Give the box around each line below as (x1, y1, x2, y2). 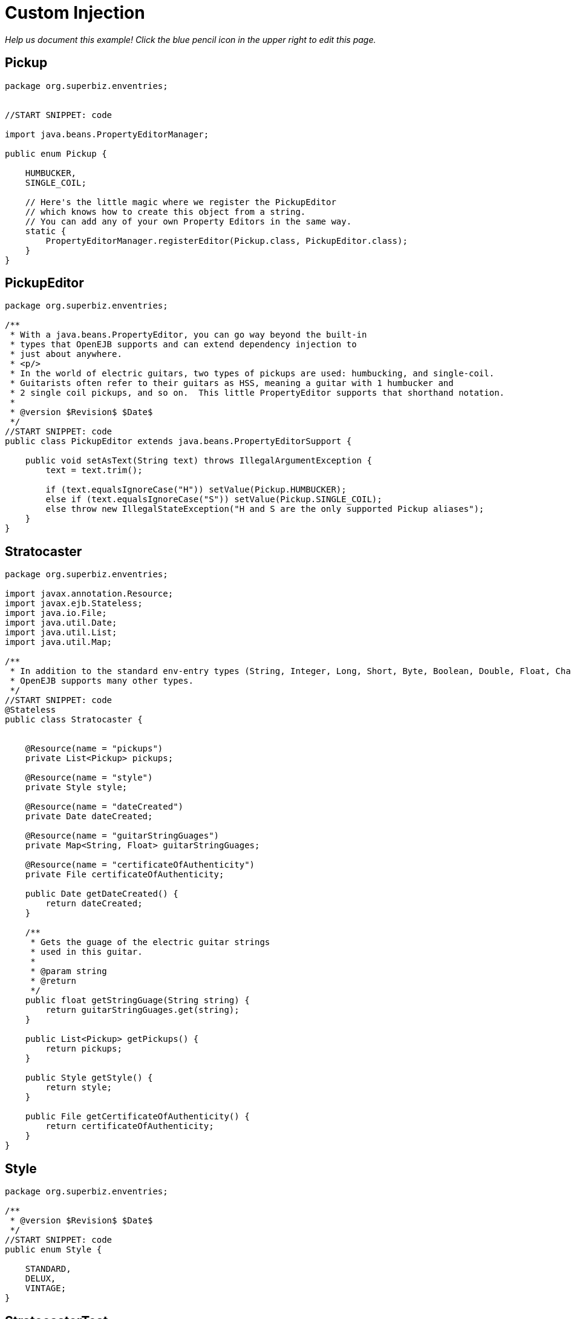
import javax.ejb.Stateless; (5, 598, 143, 609)
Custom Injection (5, 2, 145, 23)
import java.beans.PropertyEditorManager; (5, 129, 209, 139)
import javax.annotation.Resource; (5, 589, 174, 599)
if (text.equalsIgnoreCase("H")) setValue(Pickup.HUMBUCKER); (45, 485, 347, 495)
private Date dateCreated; (25, 811, 153, 822)
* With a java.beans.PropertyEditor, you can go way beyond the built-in (10, 330, 367, 340)
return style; (45, 1082, 113, 1093)
